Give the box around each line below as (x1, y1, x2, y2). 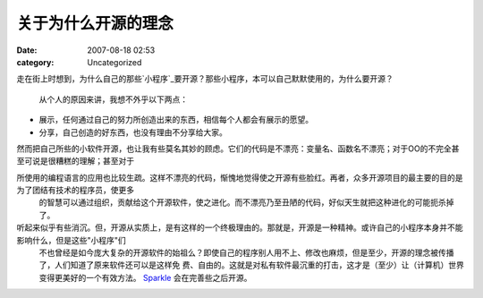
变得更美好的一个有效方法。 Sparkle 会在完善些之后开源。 (38, 272, 252, 283)
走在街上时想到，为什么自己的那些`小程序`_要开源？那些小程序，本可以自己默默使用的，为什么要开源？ (16, 73, 394, 84)
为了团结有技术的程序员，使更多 (16, 184, 134, 196)
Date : (16, 45, 38, 55)
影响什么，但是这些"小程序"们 (16, 234, 127, 245)
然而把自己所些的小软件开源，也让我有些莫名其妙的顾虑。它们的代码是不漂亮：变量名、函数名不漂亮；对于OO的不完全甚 (16, 143, 460, 154)
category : (16, 56, 55, 67)
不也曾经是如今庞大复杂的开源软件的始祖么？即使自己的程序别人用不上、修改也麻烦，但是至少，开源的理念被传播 (38, 247, 454, 259)
